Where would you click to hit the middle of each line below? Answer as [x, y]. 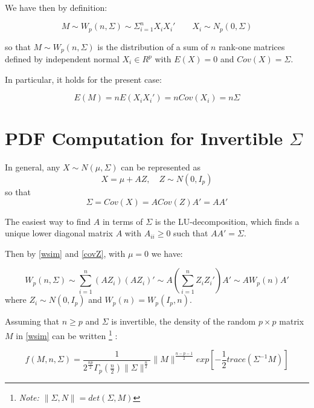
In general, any [33, 167]
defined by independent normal [62, 59]
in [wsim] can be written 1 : [67, 334]
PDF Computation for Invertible [144, 138]
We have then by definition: [56, 7]
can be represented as [161, 167]
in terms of [123, 221]
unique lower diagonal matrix [59, 233]
